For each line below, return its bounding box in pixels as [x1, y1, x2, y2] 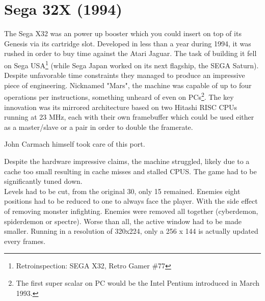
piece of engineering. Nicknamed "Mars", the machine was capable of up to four [4, 79, 252, 90]
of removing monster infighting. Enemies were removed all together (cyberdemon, [4, 205, 258, 216]
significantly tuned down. [4, 176, 83, 186]
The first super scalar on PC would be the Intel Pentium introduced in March [16, 277, 260, 288]
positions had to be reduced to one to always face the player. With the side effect [4, 196, 258, 206]
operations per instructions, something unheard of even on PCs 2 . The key [4, 90, 234, 102]
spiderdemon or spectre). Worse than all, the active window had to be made [4, 215, 242, 226]
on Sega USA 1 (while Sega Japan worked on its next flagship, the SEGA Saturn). [4, 58, 259, 70]
